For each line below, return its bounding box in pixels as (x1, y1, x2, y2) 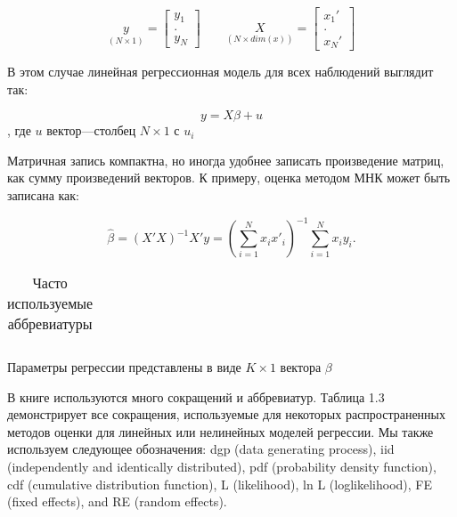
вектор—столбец (46, 121, 136, 140)
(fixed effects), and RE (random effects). (7, 492, 227, 511)
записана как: (7, 185, 80, 204)
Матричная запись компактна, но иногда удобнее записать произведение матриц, (7, 150, 445, 169)
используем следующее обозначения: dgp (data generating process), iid (7, 440, 395, 458)
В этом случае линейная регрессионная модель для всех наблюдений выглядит (7, 62, 434, 80)
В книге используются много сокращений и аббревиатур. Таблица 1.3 (7, 387, 385, 406)
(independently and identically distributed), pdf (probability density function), (7, 457, 437, 476)
